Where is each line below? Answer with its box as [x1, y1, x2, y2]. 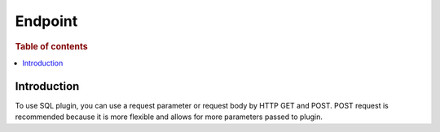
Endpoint [15, 12, 78, 30]
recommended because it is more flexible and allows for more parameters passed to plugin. [15, 112, 323, 121]
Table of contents [15, 40, 89, 52]
